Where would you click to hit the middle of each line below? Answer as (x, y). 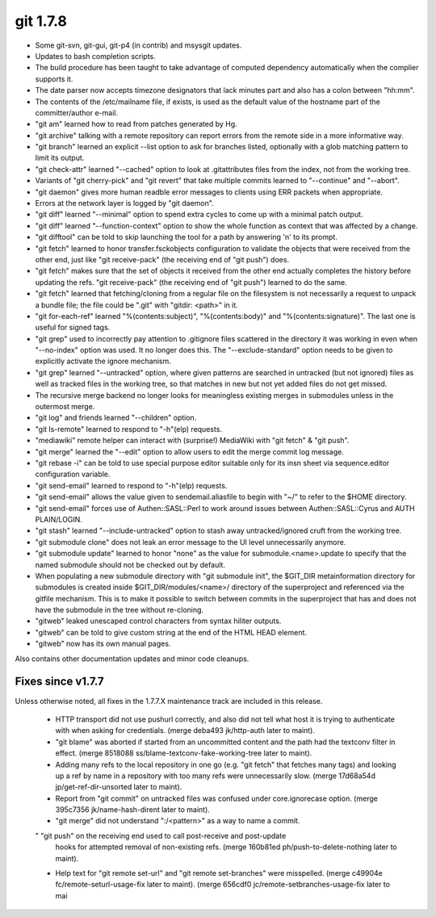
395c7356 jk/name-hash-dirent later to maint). (132, 810)
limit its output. (60, 158)
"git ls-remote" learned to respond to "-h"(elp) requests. (128, 429)
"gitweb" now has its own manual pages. (103, 644)
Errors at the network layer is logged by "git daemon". (124, 203)
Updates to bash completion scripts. (96, 56)
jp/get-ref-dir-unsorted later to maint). (119, 787)
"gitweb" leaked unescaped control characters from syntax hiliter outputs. (158, 621)
